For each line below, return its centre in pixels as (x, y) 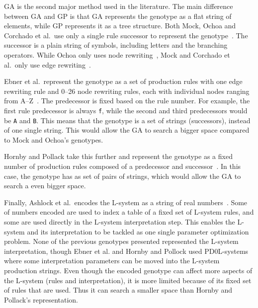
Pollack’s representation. (41, 299)
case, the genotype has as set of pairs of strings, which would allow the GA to (123, 176)
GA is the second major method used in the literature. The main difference (119, 6)
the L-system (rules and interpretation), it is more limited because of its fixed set (128, 280)
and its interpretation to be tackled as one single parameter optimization (138, 231)
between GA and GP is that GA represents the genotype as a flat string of (118, 16)
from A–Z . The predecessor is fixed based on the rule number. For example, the (127, 101)
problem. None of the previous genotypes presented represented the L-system (121, 241)
